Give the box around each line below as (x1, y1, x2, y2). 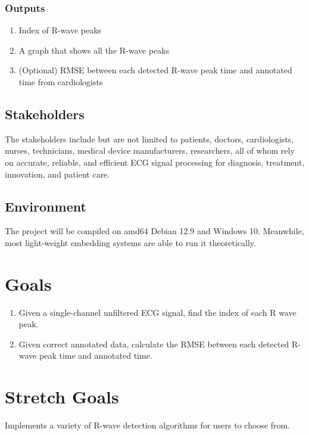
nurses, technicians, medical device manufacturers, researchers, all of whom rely (5, 144, 295, 157)
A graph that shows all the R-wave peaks (18, 44, 170, 56)
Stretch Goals (5, 384, 119, 409)
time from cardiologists (18, 76, 103, 88)
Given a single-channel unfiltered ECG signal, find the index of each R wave (18, 306, 296, 318)
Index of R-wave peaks (18, 24, 102, 36)
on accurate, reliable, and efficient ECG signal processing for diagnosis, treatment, (5, 156, 305, 168)
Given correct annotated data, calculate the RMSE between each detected (18, 337, 289, 350)
